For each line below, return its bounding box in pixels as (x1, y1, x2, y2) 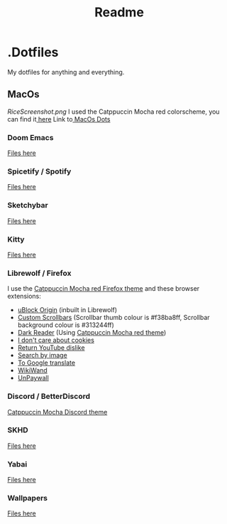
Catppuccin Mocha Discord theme (7, 407, 108, 416)
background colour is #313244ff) (17, 321, 115, 329)
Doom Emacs (7, 132, 54, 142)
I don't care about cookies (17, 336, 94, 345)
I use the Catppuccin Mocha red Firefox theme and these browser (7, 284, 200, 293)
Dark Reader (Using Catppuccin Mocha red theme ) (17, 328, 167, 337)
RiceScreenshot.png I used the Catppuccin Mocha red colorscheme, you (7, 107, 220, 116)
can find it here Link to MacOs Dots (7, 114, 111, 123)
